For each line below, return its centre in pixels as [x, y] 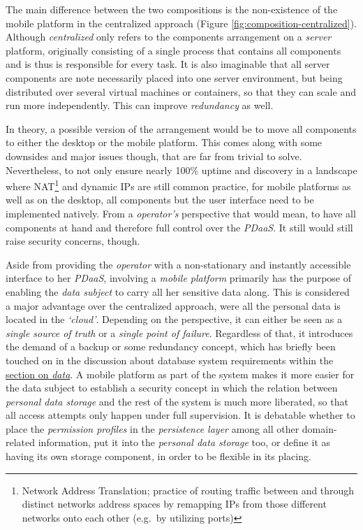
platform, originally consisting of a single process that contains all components [173, 50]
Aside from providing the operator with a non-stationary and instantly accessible [178, 264]
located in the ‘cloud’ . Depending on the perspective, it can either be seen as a [174, 319]
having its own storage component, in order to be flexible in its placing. [158, 456]
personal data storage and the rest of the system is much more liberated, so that [177, 401]
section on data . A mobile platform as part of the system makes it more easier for [180, 374]
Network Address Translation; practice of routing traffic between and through [188, 490]
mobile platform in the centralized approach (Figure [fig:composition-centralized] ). [181, 23]
